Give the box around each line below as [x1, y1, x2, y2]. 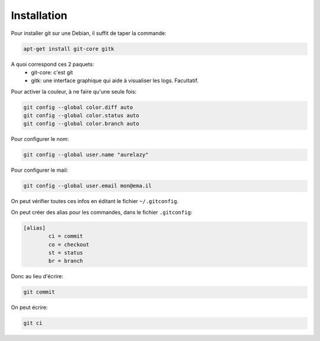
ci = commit [48, 233, 83, 240]
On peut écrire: [11, 304, 48, 311]
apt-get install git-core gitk [23, 45, 115, 52]
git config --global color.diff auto [23, 104, 133, 111]
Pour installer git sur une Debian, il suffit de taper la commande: [11, 30, 167, 37]
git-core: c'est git [31, 69, 73, 76]
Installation [11, 9, 68, 22]
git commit [23, 289, 55, 295]
